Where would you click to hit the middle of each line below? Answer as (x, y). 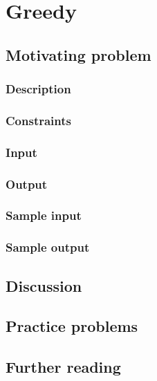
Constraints (38, 120)
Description (38, 89)
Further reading (63, 367)
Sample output (48, 247)
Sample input (44, 215)
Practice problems (72, 326)
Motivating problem (78, 54)
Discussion (44, 285)
